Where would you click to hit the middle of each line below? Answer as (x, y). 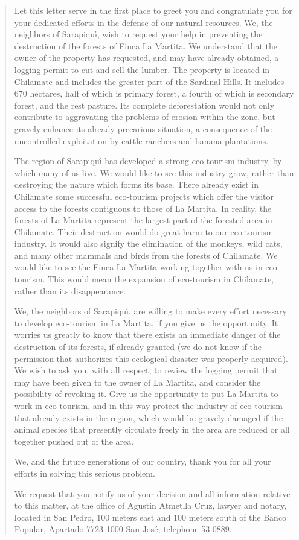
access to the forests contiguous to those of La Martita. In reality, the (143, 208)
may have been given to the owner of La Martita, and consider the (137, 382)
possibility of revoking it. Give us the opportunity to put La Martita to (146, 394)
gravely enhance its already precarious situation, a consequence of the (143, 128)
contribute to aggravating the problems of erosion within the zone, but (145, 117)
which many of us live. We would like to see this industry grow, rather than (154, 172)
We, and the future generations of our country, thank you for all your (143, 461)
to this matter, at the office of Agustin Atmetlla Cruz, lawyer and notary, (150, 505)
